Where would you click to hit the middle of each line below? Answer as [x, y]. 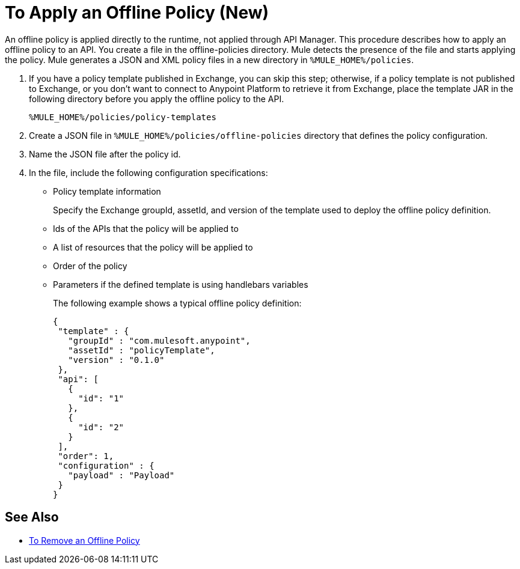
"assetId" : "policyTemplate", [142, 350]
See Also [32, 517]
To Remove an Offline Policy [84, 540]
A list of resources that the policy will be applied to [153, 247]
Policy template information [107, 191]
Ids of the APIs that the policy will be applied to [146, 228]
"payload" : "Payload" [121, 475]
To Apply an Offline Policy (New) [137, 13]
